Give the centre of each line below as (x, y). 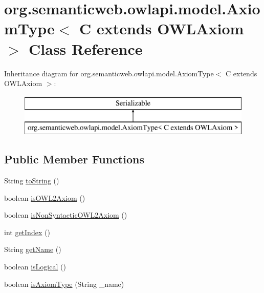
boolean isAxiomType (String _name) (64, 284)
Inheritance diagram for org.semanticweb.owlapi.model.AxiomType (109, 73)
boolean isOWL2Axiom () (45, 197)
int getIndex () (27, 232)
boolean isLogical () (35, 267)
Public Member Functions (74, 159)
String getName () (33, 249)
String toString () (32, 181)
